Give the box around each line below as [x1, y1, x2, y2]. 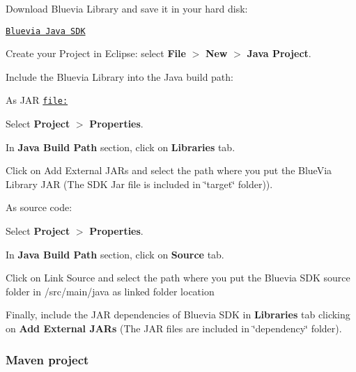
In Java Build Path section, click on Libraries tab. [6, 139, 235, 154]
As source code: [6, 200, 72, 215]
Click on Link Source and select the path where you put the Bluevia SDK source [6, 270, 350, 285]
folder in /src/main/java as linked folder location [6, 284, 215, 298]
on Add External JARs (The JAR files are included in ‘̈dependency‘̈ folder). [6, 321, 342, 336]
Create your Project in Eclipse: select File [6, 46, 186, 61]
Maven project [6, 350, 89, 368]
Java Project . [247, 46, 311, 61]
